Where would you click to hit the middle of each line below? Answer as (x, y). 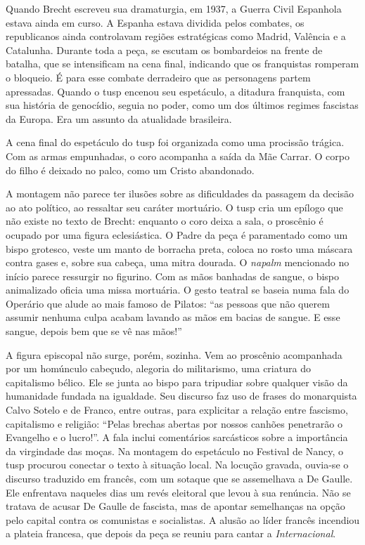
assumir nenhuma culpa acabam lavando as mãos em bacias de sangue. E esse (173, 317)
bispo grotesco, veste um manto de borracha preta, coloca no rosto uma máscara (179, 248)
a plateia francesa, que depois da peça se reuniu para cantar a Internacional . (171, 533)
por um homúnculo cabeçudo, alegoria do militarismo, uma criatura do (158, 368)
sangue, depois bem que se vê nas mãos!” (94, 331)
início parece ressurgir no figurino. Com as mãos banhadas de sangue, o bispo (173, 276)
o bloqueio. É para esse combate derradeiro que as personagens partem (158, 77)
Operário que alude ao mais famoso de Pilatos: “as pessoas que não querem (168, 303)
